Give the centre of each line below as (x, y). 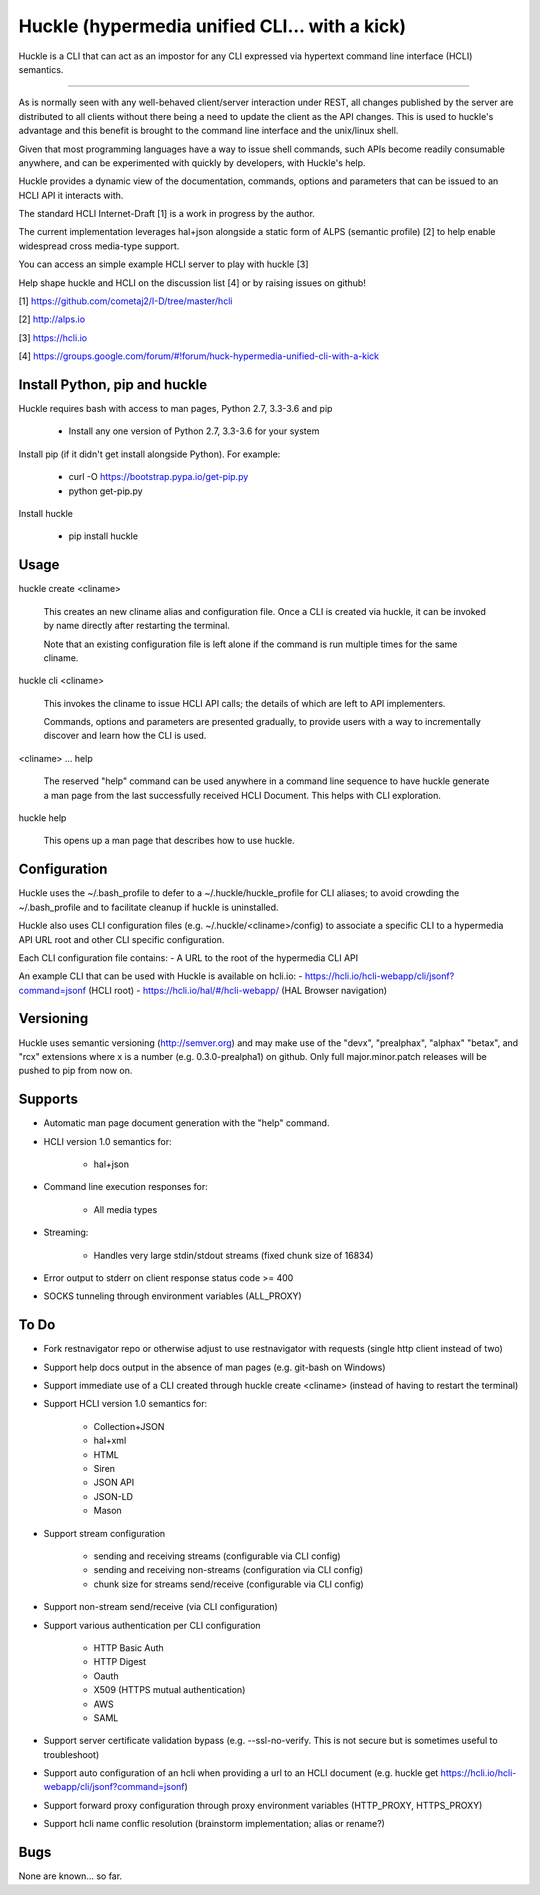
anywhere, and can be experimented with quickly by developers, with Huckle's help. (192, 162)
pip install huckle (103, 536)
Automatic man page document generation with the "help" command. (186, 1123)
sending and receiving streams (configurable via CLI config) (217, 1556)
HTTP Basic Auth (128, 1647)
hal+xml (110, 1441)
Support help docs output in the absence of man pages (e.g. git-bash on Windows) (214, 1367)
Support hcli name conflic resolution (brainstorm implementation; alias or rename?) (214, 1824)
